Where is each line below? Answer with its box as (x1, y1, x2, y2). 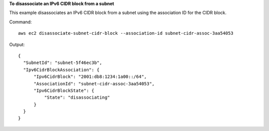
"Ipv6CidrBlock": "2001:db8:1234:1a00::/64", (33, 74, 147, 79)
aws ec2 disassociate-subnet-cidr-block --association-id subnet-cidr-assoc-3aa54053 (18, 30, 234, 36)
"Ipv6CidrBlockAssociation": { (23, 67, 100, 72)
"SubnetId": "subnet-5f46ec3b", (23, 60, 102, 65)
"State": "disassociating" (44, 95, 111, 100)
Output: (9, 41, 25, 47)
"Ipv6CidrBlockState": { (33, 87, 95, 93)
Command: (9, 19, 32, 25)
